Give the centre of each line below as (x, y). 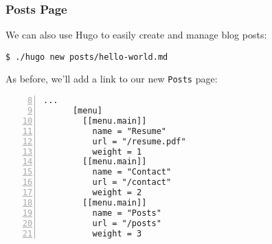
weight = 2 (117, 192)
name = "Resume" (129, 131)
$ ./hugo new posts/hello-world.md (87, 57)
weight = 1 (117, 152)
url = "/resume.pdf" (139, 141)
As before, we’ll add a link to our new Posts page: (112, 79)
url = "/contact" (132, 182)
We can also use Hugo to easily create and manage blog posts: (136, 35)
